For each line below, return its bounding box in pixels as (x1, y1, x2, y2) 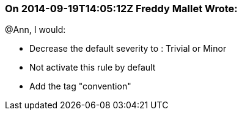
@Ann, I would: (5, 24, 66, 35)
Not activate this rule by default (29, 62, 156, 73)
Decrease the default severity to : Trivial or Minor (29, 43, 227, 54)
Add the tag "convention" (29, 81, 131, 92)
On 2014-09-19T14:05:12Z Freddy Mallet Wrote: (5, 2, 238, 15)
